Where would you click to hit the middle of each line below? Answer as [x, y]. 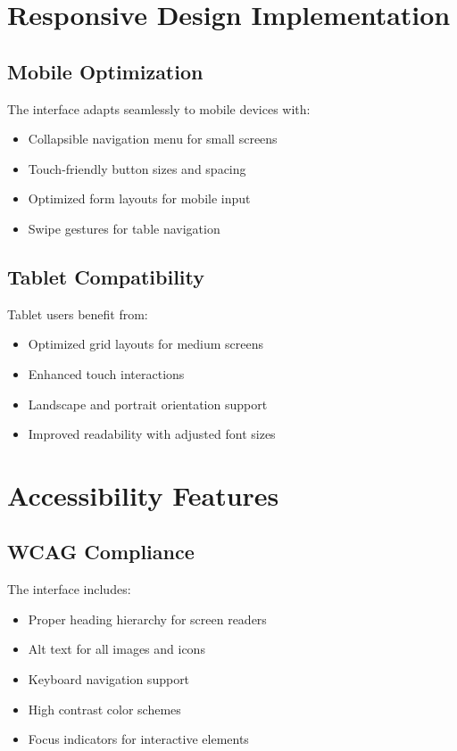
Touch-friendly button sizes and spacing [137, 168]
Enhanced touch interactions [106, 373]
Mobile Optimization [105, 71]
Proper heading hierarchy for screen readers [147, 619]
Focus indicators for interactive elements [138, 739]
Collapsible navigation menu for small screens [153, 139]
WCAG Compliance [101, 552]
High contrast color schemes [104, 709]
